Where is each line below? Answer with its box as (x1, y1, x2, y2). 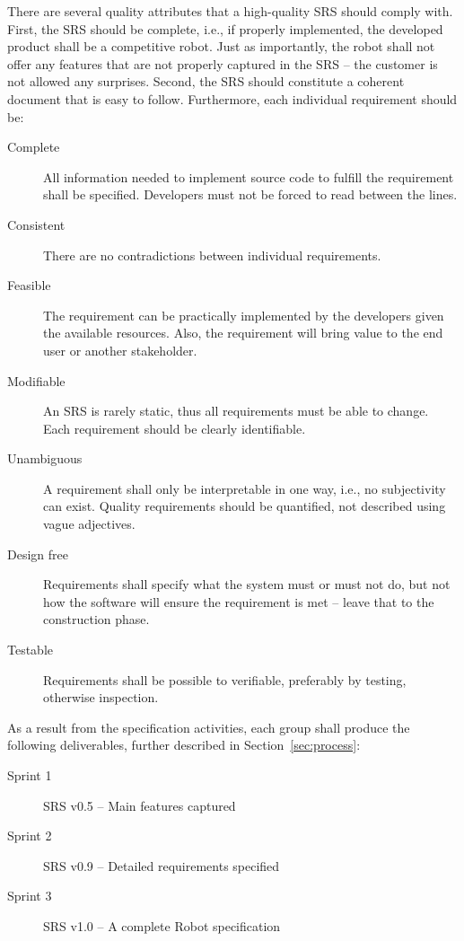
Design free (7, 544, 68, 563)
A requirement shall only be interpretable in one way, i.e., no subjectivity (43, 479, 446, 497)
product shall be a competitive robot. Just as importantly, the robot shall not (7, 37, 435, 56)
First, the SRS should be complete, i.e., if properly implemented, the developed (7, 19, 443, 38)
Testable (7, 640, 54, 659)
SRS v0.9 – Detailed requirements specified (43, 856, 280, 875)
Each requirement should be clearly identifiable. (43, 418, 306, 437)
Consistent (7, 215, 66, 233)
